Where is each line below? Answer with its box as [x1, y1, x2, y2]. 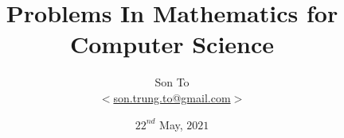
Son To [154, 74, 190, 90]
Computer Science [69, 28, 275, 60]
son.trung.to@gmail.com [113, 89, 231, 105]
